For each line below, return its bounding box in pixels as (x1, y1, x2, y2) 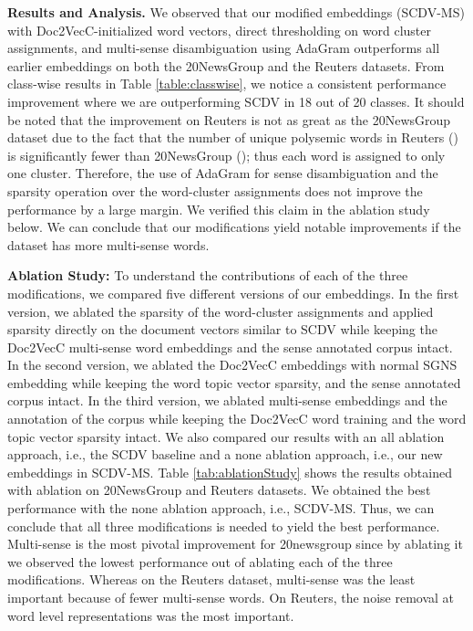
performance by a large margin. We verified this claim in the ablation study (7, 199, 430, 218)
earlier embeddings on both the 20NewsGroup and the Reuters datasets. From (7, 56, 445, 75)
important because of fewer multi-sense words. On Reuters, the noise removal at (7, 588, 455, 606)
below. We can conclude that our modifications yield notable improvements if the (7, 217, 461, 237)
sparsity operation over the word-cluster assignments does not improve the (7, 181, 423, 200)
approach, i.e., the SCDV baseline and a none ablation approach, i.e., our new (7, 445, 443, 464)
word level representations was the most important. (7, 605, 294, 625)
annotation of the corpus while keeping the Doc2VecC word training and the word (7, 409, 467, 428)
